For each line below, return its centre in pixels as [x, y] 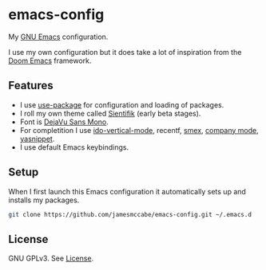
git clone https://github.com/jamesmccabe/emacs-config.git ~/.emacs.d [130, 214]
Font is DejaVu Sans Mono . [64, 122]
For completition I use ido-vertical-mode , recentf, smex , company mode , [139, 130]
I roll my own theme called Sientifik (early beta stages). [110, 113]
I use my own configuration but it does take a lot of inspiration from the [125, 52]
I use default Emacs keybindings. [74, 147]
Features [31, 86]
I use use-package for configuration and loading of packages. [122, 104]
